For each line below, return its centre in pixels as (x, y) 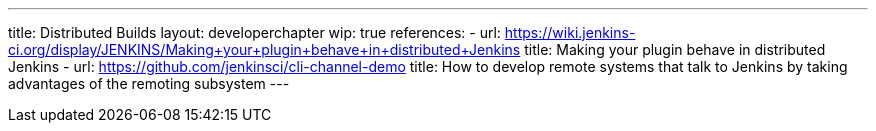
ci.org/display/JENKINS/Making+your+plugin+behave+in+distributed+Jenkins (264, 49)
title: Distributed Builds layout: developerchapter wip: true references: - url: (254, 32)
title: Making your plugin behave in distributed (675, 49)
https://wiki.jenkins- (570, 32)
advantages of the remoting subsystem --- (149, 83)
